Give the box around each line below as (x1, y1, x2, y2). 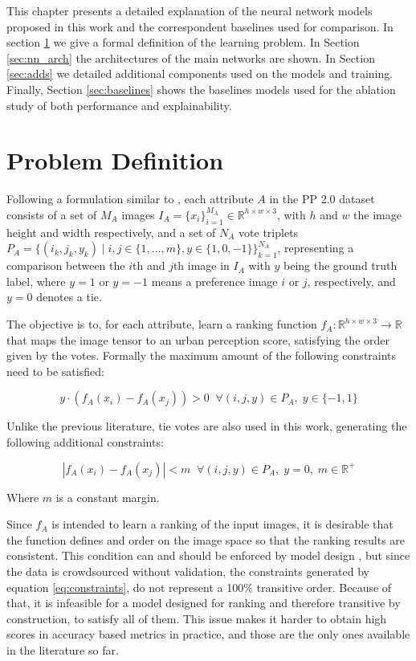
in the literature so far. (6, 641, 119, 658)
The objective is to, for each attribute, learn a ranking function (6, 316, 317, 333)
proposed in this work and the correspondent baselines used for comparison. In (6, 18, 394, 35)
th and (133, 257, 165, 274)
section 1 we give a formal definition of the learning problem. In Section (6, 34, 360, 51)
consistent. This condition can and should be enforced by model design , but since (6, 547, 410, 564)
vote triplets (239, 223, 299, 240)
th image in (173, 257, 230, 274)
